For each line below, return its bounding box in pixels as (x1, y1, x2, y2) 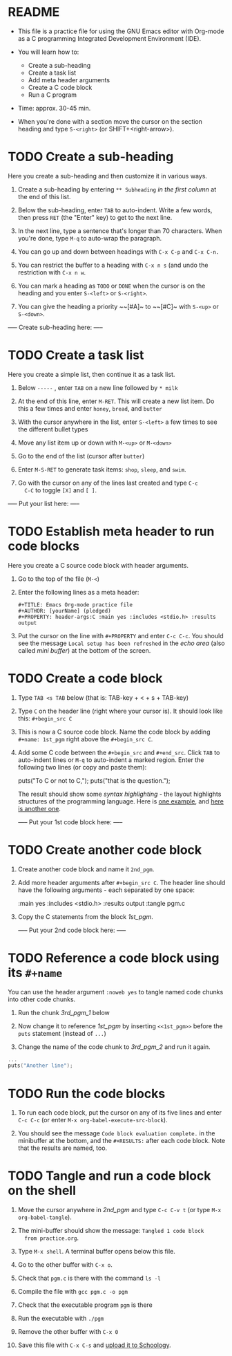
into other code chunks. (8, 995, 76, 1003)
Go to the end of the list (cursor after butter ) (17, 452, 145, 460)
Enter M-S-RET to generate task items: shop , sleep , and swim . (17, 465, 186, 474)
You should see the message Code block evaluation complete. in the (17, 1129, 215, 1137)
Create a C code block (28, 83, 93, 91)
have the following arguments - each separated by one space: (17, 886, 195, 894)
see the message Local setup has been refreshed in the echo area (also (17, 639, 225, 647)
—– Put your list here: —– (8, 499, 80, 508)
